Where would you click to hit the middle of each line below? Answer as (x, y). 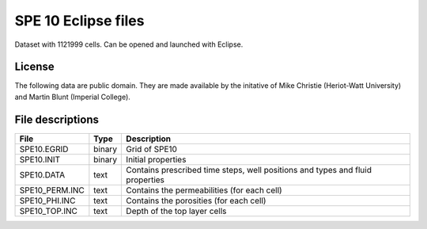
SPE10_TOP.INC (49, 211)
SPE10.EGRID (44, 149)
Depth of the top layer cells (176, 211)
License (34, 67)
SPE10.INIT (40, 159)
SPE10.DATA (42, 174)
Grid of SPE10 (152, 149)
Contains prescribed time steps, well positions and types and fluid (249, 170)
